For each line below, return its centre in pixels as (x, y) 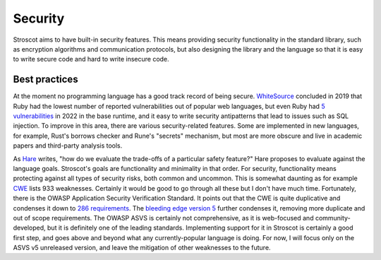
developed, (29, 228)
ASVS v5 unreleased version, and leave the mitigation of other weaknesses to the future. (142, 248)
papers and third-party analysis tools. (68, 146)
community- (333, 218)
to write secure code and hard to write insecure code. (91, 59)
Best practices (46, 79)
